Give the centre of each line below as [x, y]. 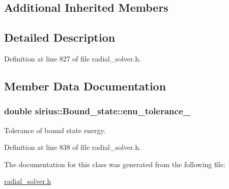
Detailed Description [60, 37]
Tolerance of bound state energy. [55, 130]
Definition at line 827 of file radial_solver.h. [73, 58]
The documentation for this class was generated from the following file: [115, 164]
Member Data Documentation [85, 86]
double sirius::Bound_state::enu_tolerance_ [97, 111]
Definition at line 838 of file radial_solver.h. [73, 147]
